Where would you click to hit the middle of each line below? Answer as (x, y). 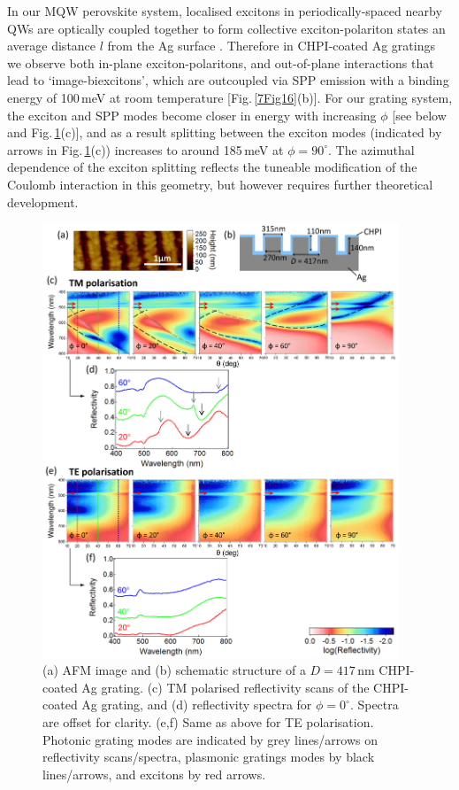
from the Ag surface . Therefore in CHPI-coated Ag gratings (271, 46)
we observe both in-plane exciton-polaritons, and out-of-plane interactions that (221, 62)
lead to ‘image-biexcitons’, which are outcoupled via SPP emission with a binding (228, 80)
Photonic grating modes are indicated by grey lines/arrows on (210, 739)
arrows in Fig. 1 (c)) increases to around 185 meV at (145, 149)
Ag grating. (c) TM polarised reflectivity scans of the (226, 687)
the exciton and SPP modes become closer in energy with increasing (192, 115)
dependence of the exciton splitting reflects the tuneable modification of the (212, 167)
